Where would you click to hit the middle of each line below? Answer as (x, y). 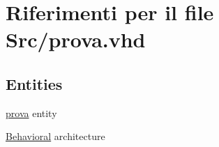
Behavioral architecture (55, 136)
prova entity (31, 113)
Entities (34, 83)
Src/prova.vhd (76, 39)
